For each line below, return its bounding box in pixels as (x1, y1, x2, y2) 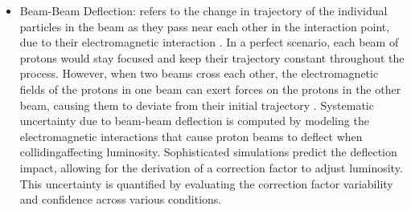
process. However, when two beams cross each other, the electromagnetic (19, 65, 379, 82)
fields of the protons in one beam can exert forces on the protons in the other (19, 80, 401, 97)
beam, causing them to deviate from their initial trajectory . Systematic (19, 96, 374, 113)
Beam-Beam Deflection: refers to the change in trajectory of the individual (19, 2, 388, 18)
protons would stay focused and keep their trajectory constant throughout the (19, 49, 405, 66)
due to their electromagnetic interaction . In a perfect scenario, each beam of (19, 34, 399, 50)
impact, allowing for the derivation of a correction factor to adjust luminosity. (19, 159, 403, 176)
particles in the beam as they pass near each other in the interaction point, (19, 18, 390, 34)
